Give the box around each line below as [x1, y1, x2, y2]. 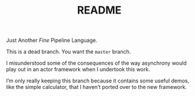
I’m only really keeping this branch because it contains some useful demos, [6, 77, 190, 84]
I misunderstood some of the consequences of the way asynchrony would [6, 59, 187, 67]
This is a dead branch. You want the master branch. [6, 48, 131, 55]
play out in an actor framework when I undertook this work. [6, 66, 151, 73]
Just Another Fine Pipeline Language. [6, 37, 97, 44]
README [77, 4, 122, 17]
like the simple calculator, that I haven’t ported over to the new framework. [6, 84, 187, 91]
